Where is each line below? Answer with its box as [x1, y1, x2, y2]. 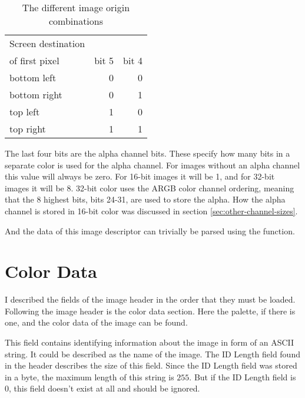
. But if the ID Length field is [189, 370, 296, 383]
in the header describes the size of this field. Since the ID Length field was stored [5, 359, 297, 372]
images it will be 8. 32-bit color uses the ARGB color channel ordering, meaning [5, 181, 294, 194]
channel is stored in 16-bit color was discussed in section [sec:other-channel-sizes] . [5, 204, 298, 217]
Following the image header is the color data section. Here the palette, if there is [5, 304, 296, 317]
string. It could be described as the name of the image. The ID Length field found [5, 347, 300, 360]
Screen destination [9, 37, 85, 50]
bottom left [9, 71, 57, 84]
